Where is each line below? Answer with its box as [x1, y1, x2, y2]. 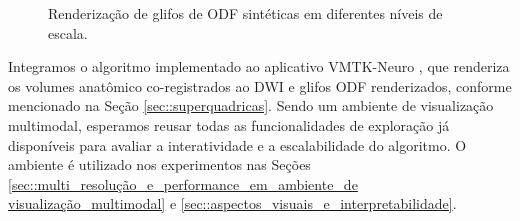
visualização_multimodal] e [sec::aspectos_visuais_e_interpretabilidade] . [8, 193, 457, 214]
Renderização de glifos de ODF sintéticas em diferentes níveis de [48, 3, 443, 23]
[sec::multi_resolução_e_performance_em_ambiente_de [8, 173, 358, 194]
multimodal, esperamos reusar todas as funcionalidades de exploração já [8, 114, 450, 135]
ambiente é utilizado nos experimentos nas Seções [8, 154, 311, 175]
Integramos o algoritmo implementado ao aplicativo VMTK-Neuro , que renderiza [8, 56, 510, 77]
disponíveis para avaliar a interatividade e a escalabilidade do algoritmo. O [8, 134, 467, 155]
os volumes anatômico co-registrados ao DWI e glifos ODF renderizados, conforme [8, 75, 512, 96]
